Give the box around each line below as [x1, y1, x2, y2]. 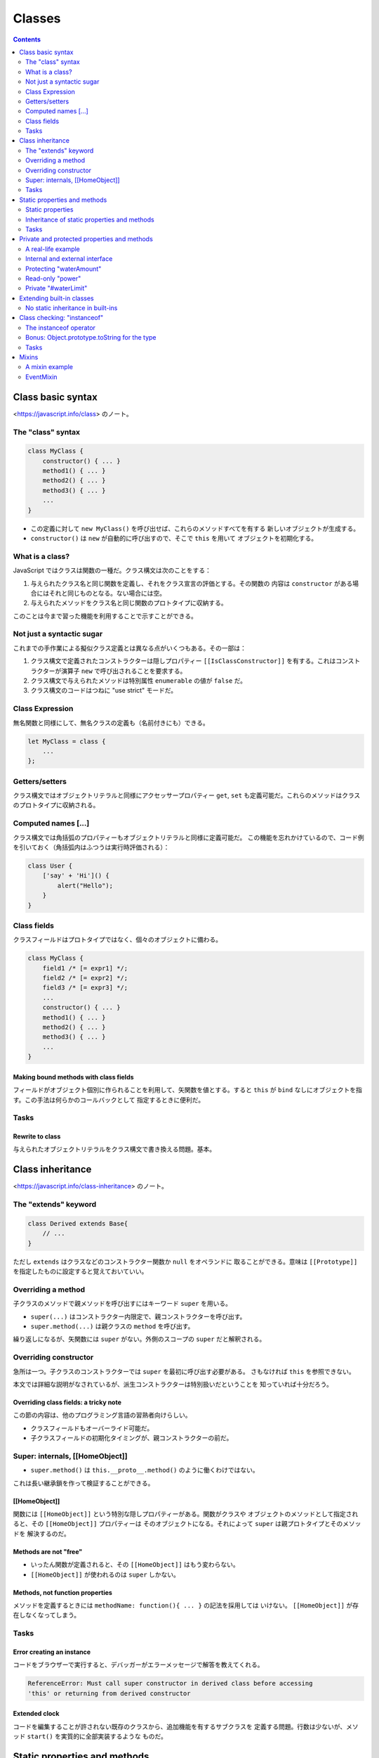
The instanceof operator [25, 323, 96, 332]
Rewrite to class [13, 1132, 61, 1141]
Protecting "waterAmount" [25, 264, 102, 273]
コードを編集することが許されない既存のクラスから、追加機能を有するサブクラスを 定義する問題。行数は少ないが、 [13, 1722, 347, 1731]
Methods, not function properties [13, 1588, 112, 1596]
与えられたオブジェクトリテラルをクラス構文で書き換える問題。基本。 [13, 1145, 216, 1153]
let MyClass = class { [27, 737, 106, 745]
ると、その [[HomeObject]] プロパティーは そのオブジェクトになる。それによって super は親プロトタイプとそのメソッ [13, 1520, 361, 1528]
